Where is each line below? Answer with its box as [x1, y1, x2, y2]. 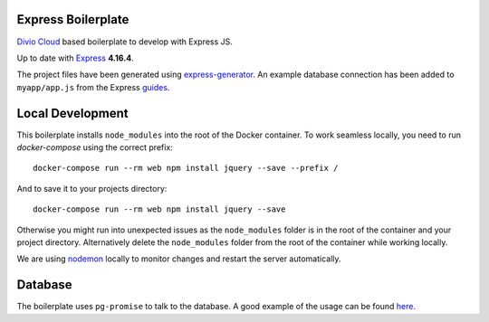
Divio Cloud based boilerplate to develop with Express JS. [16, 36, 233, 47]
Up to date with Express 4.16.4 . [16, 52, 135, 63]
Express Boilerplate [16, 12, 129, 27]
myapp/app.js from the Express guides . [16, 81, 170, 92]
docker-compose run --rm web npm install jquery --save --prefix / [33, 163, 339, 174]
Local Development [16, 105, 129, 121]
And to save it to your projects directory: [16, 183, 168, 194]
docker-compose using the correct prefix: [16, 141, 174, 153]
